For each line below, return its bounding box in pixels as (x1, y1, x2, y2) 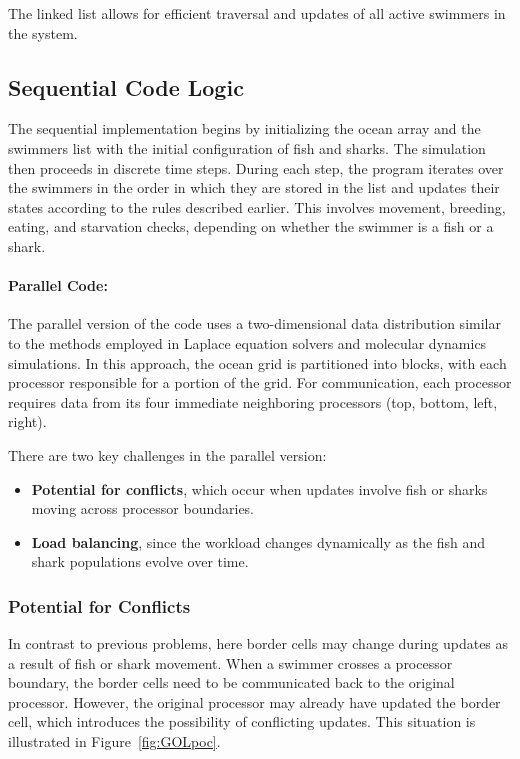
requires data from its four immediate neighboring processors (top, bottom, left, (8, 391, 498, 412)
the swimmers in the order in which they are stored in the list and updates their (8, 177, 500, 198)
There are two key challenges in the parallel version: (8, 444, 327, 465)
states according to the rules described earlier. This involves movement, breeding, (8, 196, 506, 217)
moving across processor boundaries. (31, 498, 255, 519)
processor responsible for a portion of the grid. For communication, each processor (8, 372, 512, 393)
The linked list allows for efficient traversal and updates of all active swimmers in (8, 3, 506, 23)
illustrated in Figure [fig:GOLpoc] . (8, 731, 221, 752)
